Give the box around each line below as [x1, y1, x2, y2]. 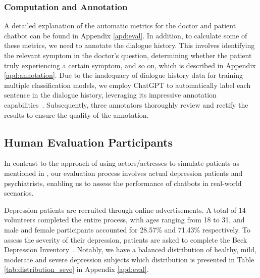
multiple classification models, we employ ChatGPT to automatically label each [4, 79, 251, 90]
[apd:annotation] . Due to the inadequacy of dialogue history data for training [4, 70, 243, 80]
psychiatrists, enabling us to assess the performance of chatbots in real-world [4, 177, 242, 188]
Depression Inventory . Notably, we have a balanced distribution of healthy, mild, [4, 244, 256, 255]
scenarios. [4, 188, 34, 198]
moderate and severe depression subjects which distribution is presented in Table [4, 254, 254, 264]
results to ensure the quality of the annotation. [4, 109, 149, 120]
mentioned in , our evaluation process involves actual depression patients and [4, 167, 243, 178]
